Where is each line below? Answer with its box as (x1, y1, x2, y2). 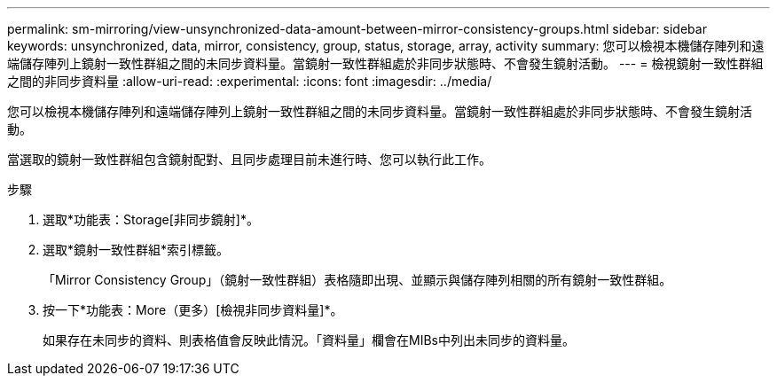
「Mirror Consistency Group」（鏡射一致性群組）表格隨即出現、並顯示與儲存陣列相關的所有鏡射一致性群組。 (43, 272, 672, 287)
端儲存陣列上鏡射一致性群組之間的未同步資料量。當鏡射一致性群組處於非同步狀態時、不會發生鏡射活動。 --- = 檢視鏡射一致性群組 (7, 56, 764, 71)
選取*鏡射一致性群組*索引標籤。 (43, 242, 230, 257)
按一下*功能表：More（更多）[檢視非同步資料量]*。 (43, 302, 343, 317)
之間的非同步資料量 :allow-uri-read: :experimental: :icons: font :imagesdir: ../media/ (7, 74, 492, 89)
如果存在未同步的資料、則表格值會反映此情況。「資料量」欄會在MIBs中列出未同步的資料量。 (43, 332, 575, 348)
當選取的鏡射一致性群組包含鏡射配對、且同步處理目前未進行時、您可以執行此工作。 (7, 152, 491, 167)
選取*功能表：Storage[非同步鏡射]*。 (43, 212, 259, 227)
